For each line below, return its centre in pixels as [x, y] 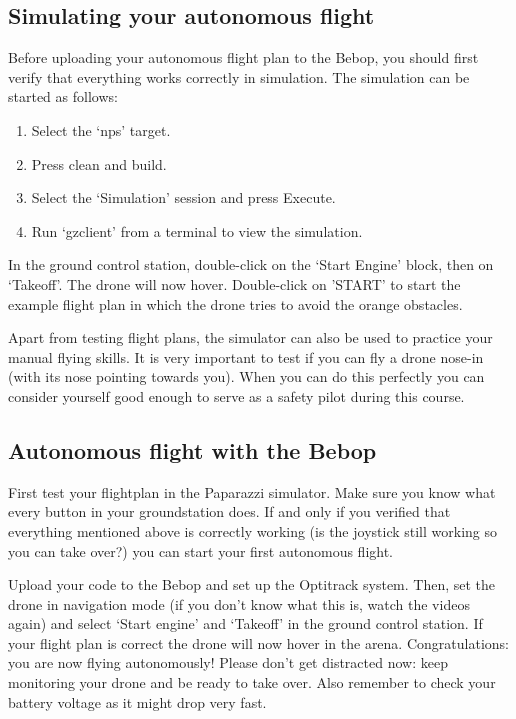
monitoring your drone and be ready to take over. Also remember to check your [252, 682]
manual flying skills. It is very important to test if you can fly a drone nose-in [246, 356]
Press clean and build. [99, 163]
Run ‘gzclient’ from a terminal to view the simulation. [197, 230]
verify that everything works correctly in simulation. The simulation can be [239, 76]
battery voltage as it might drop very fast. [137, 701]
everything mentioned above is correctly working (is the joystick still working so [253, 530]
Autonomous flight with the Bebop [192, 449]
